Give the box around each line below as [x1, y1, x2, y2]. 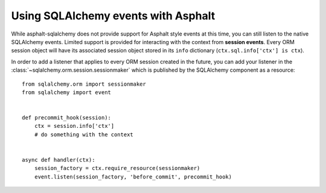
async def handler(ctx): [22, 157, 95, 163]
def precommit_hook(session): [22, 115, 112, 121]
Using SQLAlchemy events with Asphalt [11, 9, 216, 22]
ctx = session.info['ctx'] [34, 122, 115, 130]
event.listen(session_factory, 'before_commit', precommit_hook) [34, 173, 232, 180]
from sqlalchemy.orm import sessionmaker [22, 80, 146, 87]
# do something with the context [34, 131, 134, 138]
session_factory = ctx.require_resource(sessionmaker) [34, 165, 200, 172]
